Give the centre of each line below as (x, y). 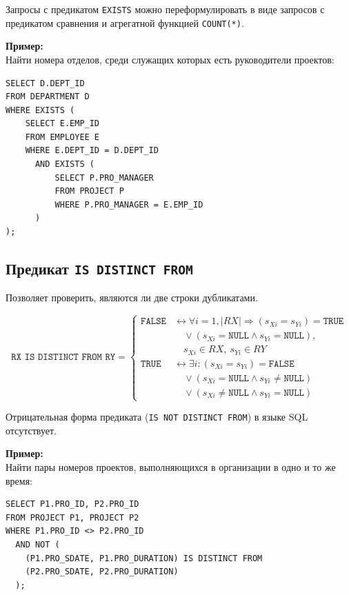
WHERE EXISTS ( (40, 110)
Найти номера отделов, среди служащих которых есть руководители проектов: (170, 59)
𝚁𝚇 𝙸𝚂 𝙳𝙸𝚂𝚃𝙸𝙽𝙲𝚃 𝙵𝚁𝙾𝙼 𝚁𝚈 (63, 357)
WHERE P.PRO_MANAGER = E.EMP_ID (129, 204)
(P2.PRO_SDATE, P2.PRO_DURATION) (102, 572)
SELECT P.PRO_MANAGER (104, 178)
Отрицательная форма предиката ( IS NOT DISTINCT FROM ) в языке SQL (157, 417)
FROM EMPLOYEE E (62, 137)
